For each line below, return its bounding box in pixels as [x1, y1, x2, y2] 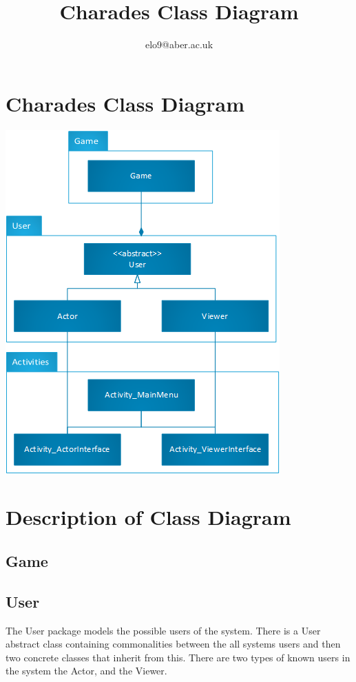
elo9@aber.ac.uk [145, 37, 213, 52]
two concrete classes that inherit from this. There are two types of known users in [6, 650, 350, 664]
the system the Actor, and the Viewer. [6, 663, 167, 678]
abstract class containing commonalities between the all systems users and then [6, 637, 341, 651]
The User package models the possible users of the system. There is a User [6, 623, 321, 637]
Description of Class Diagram [6, 503, 291, 531]
